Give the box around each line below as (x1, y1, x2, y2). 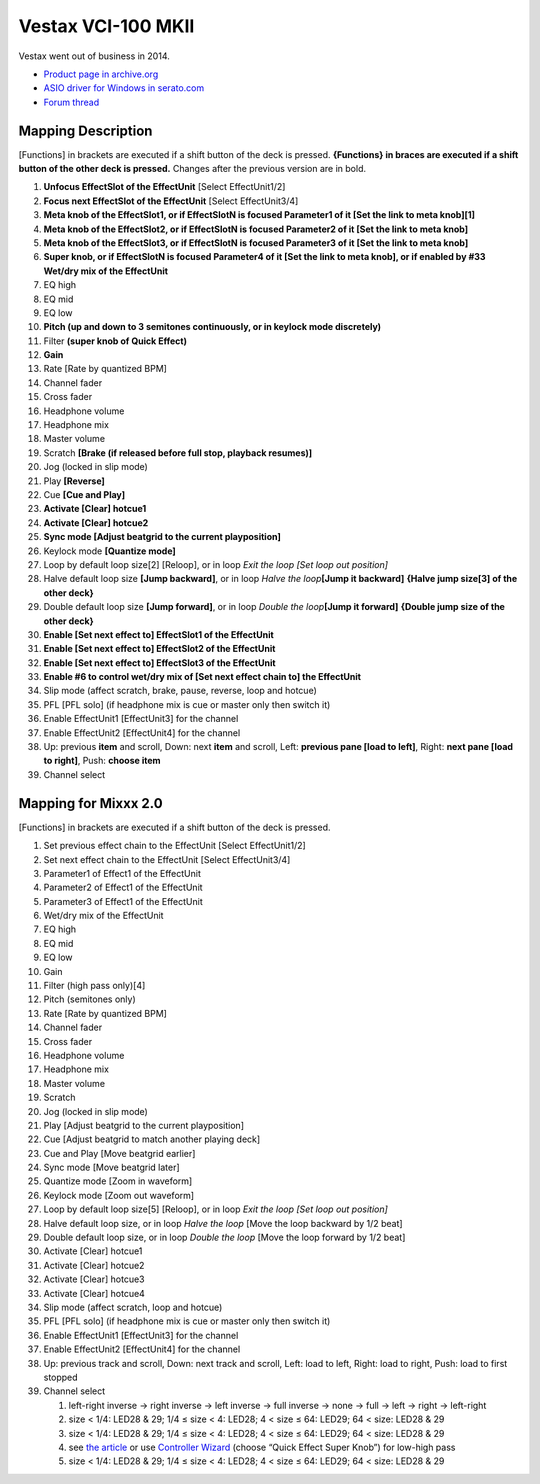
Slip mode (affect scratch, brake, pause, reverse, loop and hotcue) (43, 685, 317, 697)
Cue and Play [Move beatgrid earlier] (43, 1147, 196, 1159)
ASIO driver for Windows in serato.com (43, 82, 205, 94)
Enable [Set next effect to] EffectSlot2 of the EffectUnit (43, 643, 276, 655)
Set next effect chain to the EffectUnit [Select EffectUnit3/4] (43, 853, 291, 865)
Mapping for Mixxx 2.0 (18, 795, 164, 812)
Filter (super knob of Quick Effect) (43, 335, 187, 347)
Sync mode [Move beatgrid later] (43, 1161, 180, 1174)
